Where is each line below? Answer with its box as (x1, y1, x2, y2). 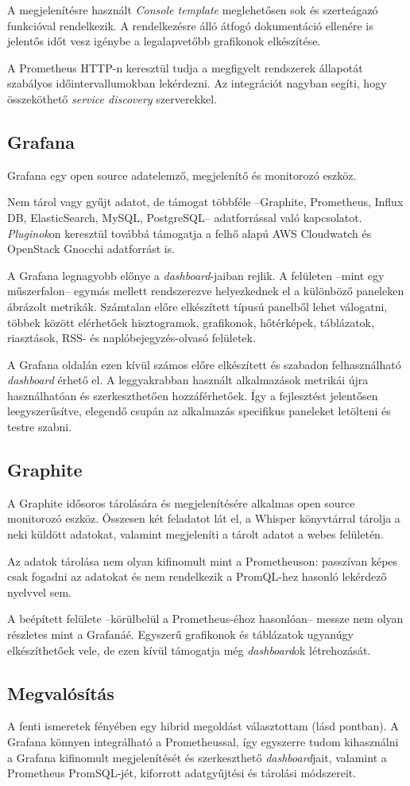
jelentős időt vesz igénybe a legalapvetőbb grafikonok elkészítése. (7, 33, 321, 49)
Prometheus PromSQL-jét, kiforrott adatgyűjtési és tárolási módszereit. (7, 765, 357, 781)
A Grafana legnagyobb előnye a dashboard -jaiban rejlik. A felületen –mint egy (7, 267, 385, 283)
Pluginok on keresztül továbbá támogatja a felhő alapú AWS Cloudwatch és (7, 224, 372, 241)
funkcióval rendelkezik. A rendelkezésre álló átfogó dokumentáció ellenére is (7, 17, 373, 33)
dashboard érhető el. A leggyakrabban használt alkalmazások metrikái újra (7, 372, 369, 388)
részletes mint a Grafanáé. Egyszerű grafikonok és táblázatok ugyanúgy (7, 626, 354, 643)
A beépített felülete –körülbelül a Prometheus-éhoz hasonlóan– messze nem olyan (7, 610, 404, 627)
